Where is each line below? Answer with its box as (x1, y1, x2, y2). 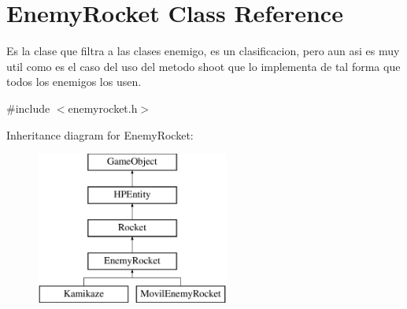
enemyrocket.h (68, 99, 138, 116)
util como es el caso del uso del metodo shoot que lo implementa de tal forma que (6, 58, 401, 74)
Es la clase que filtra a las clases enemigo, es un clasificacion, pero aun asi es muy (6, 43, 400, 59)
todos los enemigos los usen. (6, 73, 142, 90)
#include (6, 99, 50, 116)
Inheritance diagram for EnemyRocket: (6, 126, 194, 143)
